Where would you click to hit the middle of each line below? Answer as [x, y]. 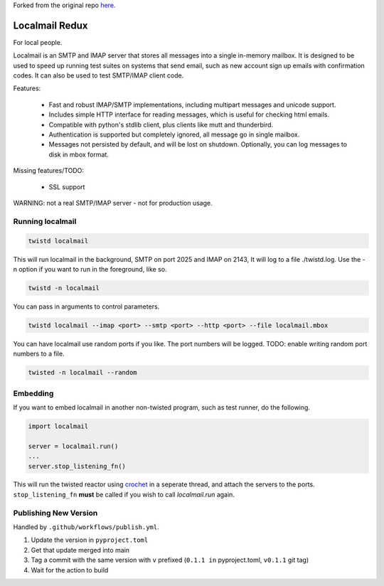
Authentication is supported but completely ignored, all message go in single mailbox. [174, 134]
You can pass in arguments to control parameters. [86, 307]
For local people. [38, 42]
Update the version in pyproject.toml [90, 540]
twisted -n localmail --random [83, 373]
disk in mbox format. [79, 154]
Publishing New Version [55, 513]
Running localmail [45, 221]
